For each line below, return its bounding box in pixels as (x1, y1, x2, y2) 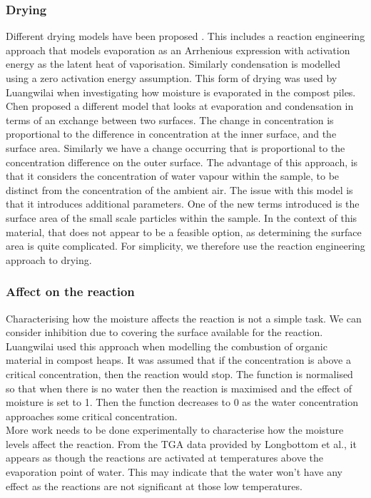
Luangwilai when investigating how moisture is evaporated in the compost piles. (6, 84, 356, 99)
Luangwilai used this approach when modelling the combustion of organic (6, 338, 327, 353)
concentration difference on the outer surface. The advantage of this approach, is (6, 154, 358, 169)
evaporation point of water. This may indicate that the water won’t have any (6, 464, 342, 479)
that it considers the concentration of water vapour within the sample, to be (6, 168, 340, 183)
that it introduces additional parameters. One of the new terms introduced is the (6, 196, 360, 211)
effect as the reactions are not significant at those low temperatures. (6, 478, 303, 493)
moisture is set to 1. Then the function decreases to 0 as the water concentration (6, 395, 359, 410)
